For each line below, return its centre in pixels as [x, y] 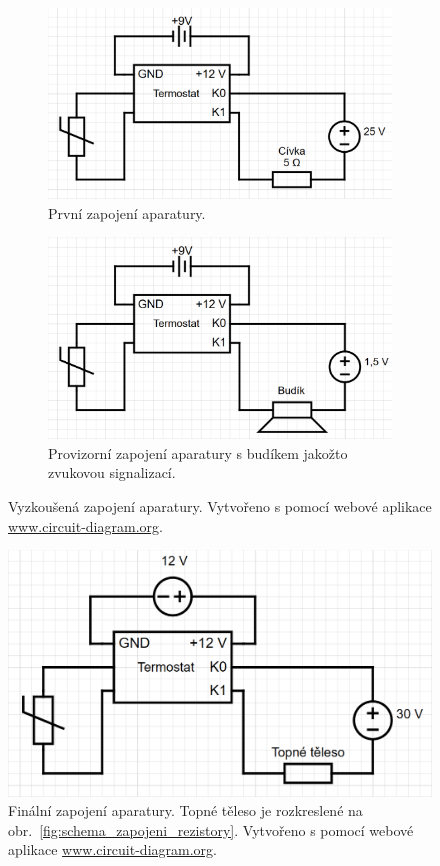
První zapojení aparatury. [127, 212]
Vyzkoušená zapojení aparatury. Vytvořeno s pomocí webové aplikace [220, 506]
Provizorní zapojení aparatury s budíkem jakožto [198, 452]
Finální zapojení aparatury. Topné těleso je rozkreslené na [185, 810]
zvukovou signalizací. [112, 472]
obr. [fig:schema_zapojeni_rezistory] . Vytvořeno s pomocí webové [211, 829]
